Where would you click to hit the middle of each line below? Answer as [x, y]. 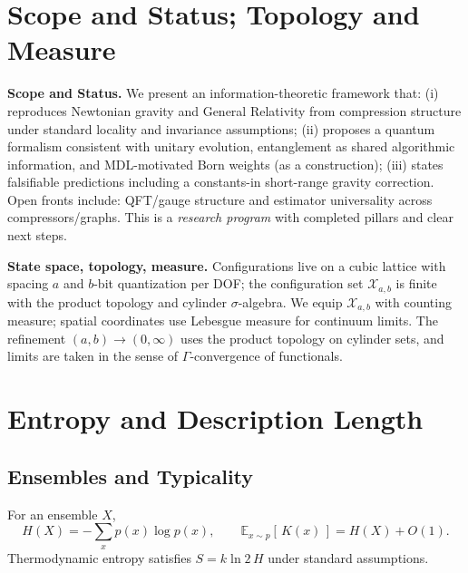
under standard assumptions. [348, 557]
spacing [28, 283]
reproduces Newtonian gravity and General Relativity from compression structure [234, 110]
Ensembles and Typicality [131, 476]
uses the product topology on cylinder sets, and [312, 338]
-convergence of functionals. [266, 356]
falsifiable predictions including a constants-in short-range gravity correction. [221, 182]
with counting [413, 301]
